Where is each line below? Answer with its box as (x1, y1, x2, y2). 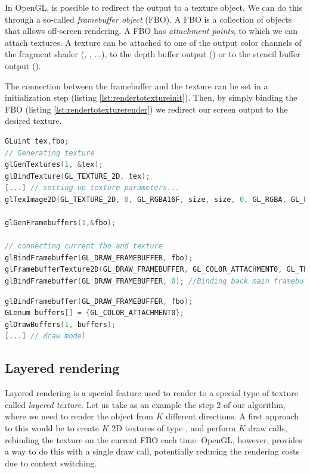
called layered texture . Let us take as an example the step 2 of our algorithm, (5, 398, 286, 410)
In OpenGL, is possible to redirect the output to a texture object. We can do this (5, 1, 303, 13)
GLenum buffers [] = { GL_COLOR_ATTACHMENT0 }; (5, 309, 184, 318)
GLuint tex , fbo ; (5, 136, 69, 145)
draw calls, (248, 422, 287, 434)
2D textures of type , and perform (111, 422, 236, 434)
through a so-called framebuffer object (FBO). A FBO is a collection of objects (5, 13, 292, 25)
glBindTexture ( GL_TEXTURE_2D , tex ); (5, 172, 150, 181)
